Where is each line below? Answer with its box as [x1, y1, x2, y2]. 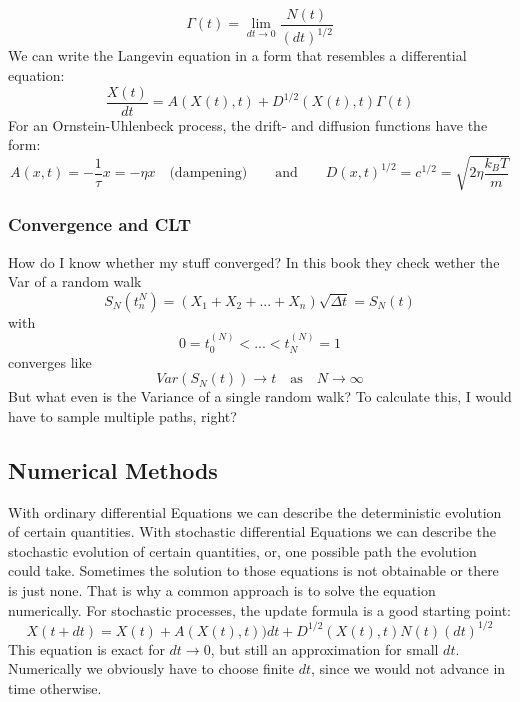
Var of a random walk [8, 271, 142, 292]
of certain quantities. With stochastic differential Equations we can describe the [8, 521, 496, 542]
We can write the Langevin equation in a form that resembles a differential [8, 45, 467, 66]
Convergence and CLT [8, 212, 192, 237]
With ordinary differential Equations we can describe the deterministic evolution [8, 501, 502, 522]
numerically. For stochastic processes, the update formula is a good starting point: [8, 599, 512, 620]
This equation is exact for [8, 638, 165, 659]
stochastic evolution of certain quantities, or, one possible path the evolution [8, 540, 477, 561]
